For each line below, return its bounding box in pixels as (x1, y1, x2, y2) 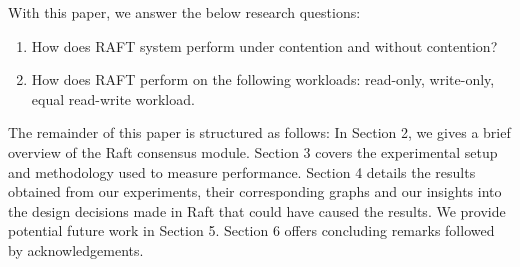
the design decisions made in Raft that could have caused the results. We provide (8, 200, 506, 221)
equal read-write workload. (31, 88, 195, 109)
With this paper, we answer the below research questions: (8, 2, 361, 22)
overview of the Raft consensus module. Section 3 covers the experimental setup (8, 141, 498, 162)
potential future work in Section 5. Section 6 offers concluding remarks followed (8, 220, 495, 241)
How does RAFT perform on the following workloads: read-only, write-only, (31, 69, 495, 90)
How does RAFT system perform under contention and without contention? (31, 35, 498, 56)
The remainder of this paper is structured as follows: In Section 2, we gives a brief (8, 122, 511, 143)
